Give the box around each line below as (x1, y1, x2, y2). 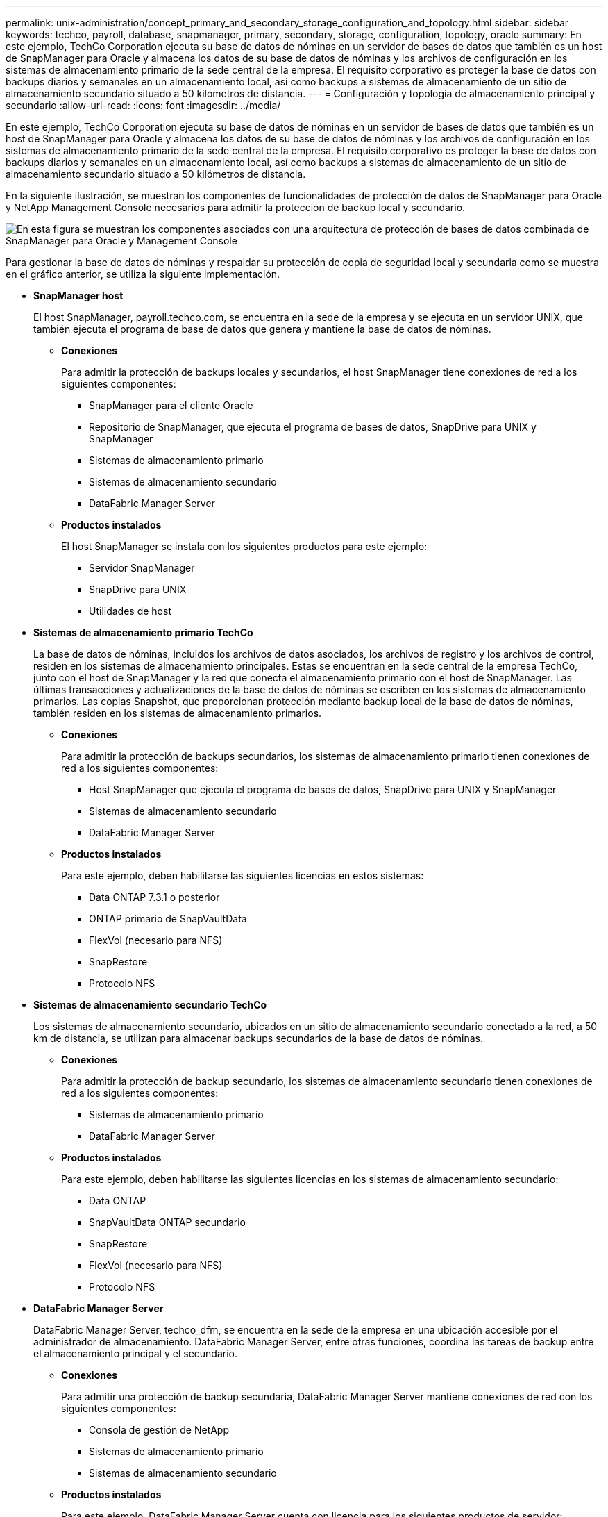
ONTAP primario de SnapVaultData (89, 913, 247, 925)
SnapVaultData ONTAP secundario (89, 1216, 246, 1228)
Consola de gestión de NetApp (89, 1424, 230, 1436)
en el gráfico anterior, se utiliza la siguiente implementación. (6, 268, 280, 280)
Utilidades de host (89, 605, 171, 617)
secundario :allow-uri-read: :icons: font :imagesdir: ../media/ (6, 99, 281, 111)
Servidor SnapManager (89, 562, 195, 574)
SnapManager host (33, 290, 124, 301)
